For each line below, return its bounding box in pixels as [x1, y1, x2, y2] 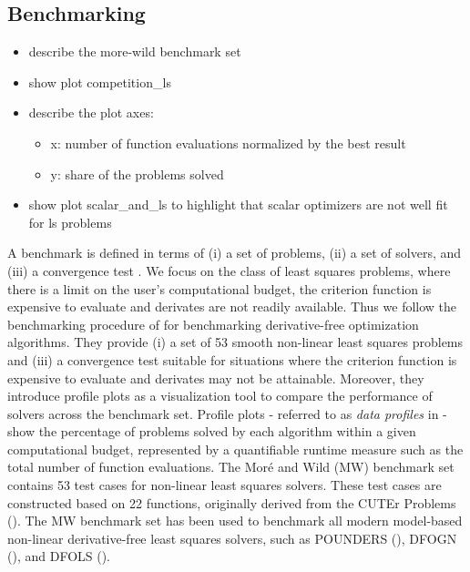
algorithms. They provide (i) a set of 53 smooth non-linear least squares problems [7, 332, 464, 352]
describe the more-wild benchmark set [28, 42, 241, 61]
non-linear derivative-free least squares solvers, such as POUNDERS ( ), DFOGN [7, 528, 457, 547]
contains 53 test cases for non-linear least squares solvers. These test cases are [7, 475, 442, 495]
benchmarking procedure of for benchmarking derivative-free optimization [7, 314, 419, 333]
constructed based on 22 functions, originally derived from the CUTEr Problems [7, 493, 456, 512]
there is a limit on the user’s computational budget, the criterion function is [7, 279, 432, 298]
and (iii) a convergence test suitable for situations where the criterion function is [7, 350, 457, 369]
